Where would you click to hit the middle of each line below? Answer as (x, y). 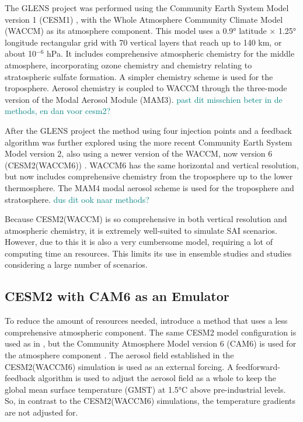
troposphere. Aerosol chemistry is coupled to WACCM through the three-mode (146, 88)
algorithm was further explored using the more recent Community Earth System (149, 142)
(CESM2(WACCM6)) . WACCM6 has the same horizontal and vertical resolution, (152, 165)
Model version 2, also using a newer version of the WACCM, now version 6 (139, 153)
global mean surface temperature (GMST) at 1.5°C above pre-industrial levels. (145, 389)
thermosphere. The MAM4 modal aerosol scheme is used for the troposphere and (149, 187)
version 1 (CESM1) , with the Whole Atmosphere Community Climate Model (144, 19)
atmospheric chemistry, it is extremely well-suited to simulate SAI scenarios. (141, 230)
